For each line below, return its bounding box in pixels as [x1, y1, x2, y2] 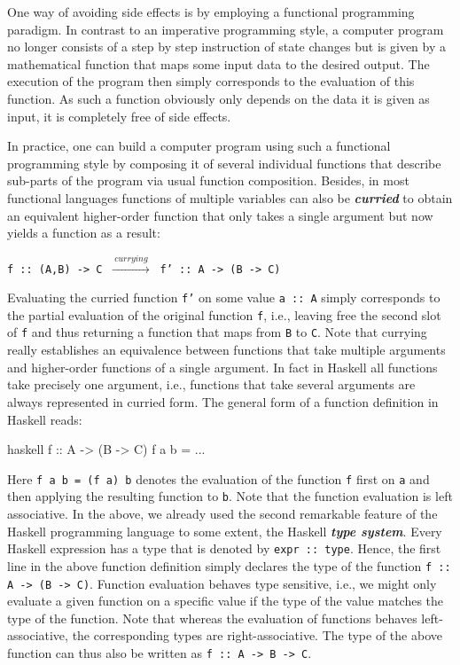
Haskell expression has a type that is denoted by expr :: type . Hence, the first [7, 539, 441, 558]
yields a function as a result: [7, 223, 160, 242]
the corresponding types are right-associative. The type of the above [72, 626, 442, 645]
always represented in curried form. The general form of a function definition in [7, 392, 439, 411]
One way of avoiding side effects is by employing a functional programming [7, 3, 415, 20]
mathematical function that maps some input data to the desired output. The [7, 54, 430, 73]
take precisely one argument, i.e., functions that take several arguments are [7, 375, 416, 394]
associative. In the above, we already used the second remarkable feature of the [7, 505, 438, 523]
